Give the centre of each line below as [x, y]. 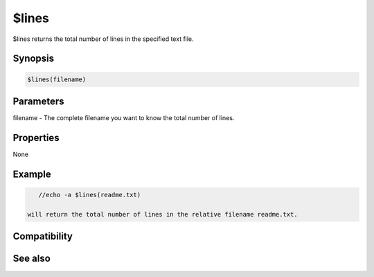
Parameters [38, 101]
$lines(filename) [57, 79]
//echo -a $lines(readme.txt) [90, 195]
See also [32, 259]
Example [32, 174]
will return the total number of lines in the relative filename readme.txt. [162, 214]
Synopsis [34, 59]
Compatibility [43, 236]
